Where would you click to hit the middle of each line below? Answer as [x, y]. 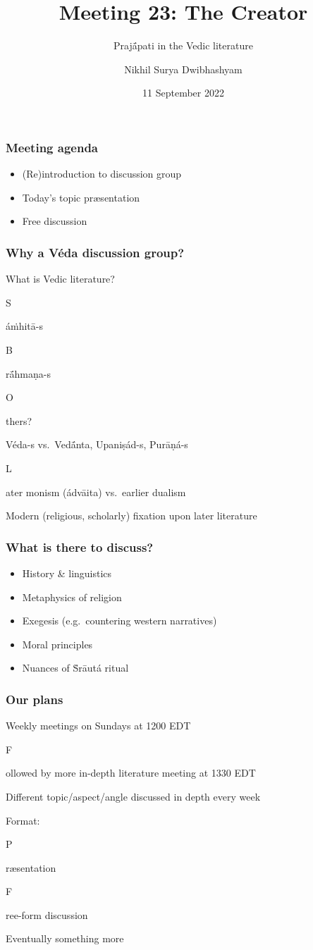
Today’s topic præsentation [81, 197]
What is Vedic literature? [60, 279]
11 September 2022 [183, 93]
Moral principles [57, 644]
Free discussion [55, 221]
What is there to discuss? [80, 547]
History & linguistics [67, 573]
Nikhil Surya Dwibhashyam [183, 69]
